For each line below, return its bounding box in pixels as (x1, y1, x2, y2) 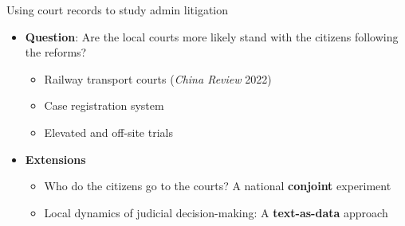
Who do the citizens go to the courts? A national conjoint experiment (44, 177, 391, 194)
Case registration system (44, 97, 164, 114)
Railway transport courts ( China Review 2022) (44, 70, 272, 87)
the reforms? (25, 44, 87, 60)
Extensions (25, 150, 86, 167)
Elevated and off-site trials (44, 123, 173, 140)
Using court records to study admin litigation (6, 2, 229, 18)
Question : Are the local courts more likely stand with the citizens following (25, 28, 399, 45)
